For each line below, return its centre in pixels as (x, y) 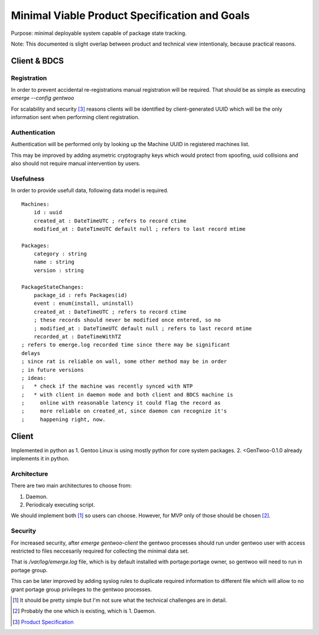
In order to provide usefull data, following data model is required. (90, 191)
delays (31, 353)
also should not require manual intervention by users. (76, 163)
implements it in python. (40, 459)
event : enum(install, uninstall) (84, 304)
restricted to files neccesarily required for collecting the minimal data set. (100, 551)
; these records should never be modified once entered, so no (127, 320)
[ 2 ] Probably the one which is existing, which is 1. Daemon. (84, 611)
